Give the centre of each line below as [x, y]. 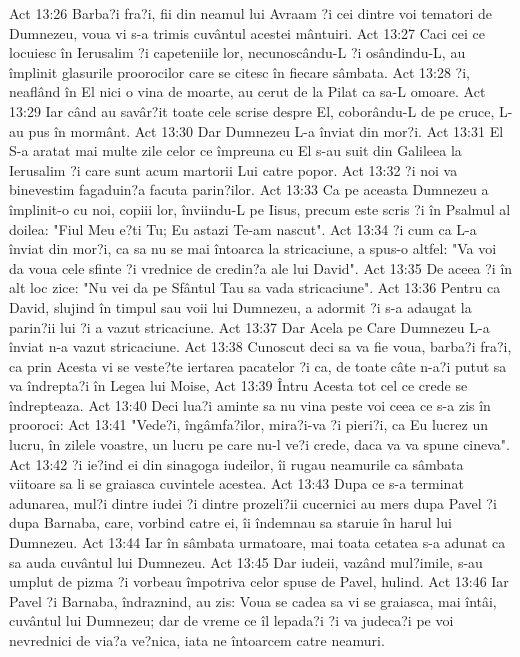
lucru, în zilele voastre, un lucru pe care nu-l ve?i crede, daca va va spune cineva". [259, 444]
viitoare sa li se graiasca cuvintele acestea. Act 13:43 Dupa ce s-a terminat [236, 483]
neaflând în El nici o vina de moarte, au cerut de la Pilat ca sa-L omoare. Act [247, 91]
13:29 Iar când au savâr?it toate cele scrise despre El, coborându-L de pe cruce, [252, 110]
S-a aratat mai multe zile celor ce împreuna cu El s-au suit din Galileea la [235, 150]
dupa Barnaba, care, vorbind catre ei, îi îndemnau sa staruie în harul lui [230, 522]
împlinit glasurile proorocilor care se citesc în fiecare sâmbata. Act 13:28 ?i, [239, 71]
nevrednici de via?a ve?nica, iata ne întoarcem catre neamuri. [197, 640]
